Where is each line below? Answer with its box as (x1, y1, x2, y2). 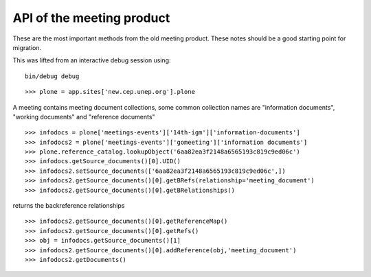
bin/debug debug (25, 72, 80, 80)
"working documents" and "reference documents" (12, 112, 155, 121)
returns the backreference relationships (12, 202, 125, 210)
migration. (12, 43, 42, 51)
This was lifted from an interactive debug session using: (12, 56, 171, 64)
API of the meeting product (12, 10, 170, 25)
